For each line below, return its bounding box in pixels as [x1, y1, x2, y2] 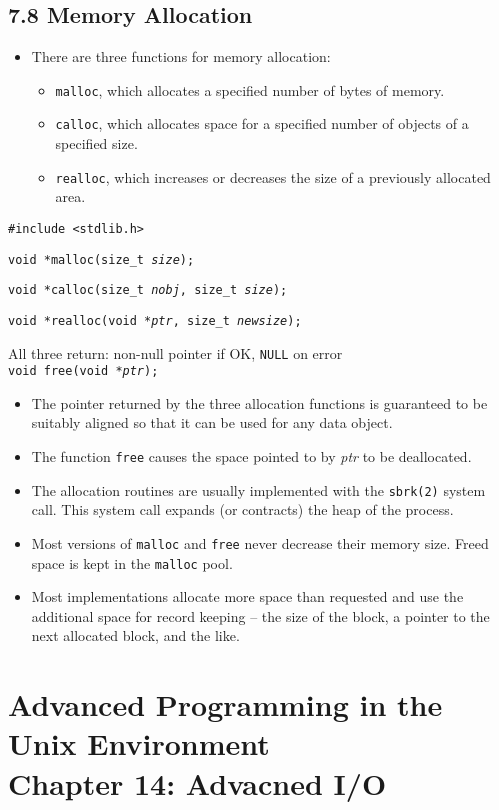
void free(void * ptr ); [8, 364, 159, 379]
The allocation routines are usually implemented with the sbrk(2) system [31, 479, 486, 500]
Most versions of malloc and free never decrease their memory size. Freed [31, 532, 489, 553]
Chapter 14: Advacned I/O [8, 762, 387, 803]
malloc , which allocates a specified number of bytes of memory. [55, 79, 445, 100]
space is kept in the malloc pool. [31, 552, 233, 573]
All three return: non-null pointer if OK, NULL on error [8, 342, 343, 363]
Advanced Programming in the [8, 684, 443, 725]
